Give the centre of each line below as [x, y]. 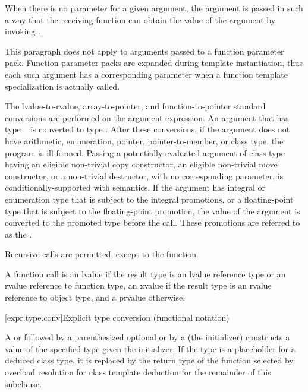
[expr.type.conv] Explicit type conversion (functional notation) [117, 317]
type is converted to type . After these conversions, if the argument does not [147, 129]
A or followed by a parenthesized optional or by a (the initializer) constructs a [147, 337]
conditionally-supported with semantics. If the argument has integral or [135, 187]
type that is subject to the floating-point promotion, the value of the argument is [153, 211]
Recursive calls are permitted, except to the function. [102, 254]
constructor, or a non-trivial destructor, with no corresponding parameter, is [144, 176]
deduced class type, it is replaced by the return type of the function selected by [149, 360]
